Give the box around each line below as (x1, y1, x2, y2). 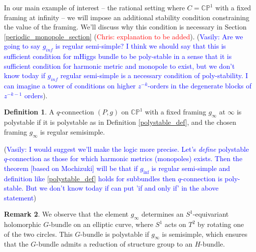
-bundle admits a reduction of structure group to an (36, 239, 193, 249)
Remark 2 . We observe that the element (4, 209, 129, 219)
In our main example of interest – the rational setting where (4, 2, 185, 12)
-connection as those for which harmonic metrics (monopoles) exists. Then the (7, 153, 243, 164)
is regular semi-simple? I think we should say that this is (55, 41, 226, 51)
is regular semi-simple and (151, 163, 230, 173)
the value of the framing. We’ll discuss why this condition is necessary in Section (4, 22, 247, 32)
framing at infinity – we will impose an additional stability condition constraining (4, 12, 250, 22)
